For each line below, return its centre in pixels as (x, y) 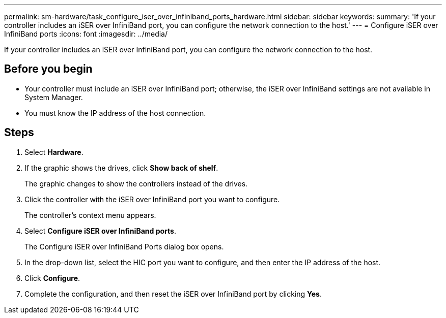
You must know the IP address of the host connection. (115, 113)
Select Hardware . (54, 152)
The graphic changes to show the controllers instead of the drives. (136, 183)
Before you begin (48, 69)
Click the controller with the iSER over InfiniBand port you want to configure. (152, 199)
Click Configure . (52, 278)
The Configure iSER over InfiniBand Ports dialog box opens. (124, 246)
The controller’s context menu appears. (90, 215)
